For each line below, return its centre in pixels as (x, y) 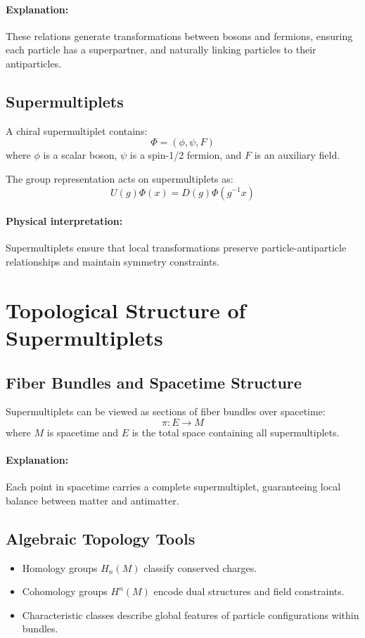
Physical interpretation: (64, 221)
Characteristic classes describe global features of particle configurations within (191, 614)
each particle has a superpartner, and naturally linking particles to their (161, 50)
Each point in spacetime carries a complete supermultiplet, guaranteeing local (173, 487)
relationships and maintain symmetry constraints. (113, 261)
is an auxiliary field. (297, 155)
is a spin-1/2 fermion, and (186, 155)
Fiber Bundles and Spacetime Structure (154, 382)
